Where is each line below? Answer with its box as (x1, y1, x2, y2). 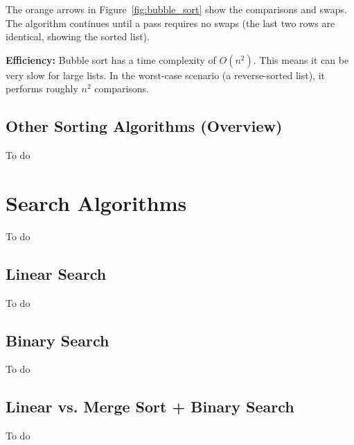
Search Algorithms (6, 188, 187, 217)
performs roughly (6, 81, 78, 96)
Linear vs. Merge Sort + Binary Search (6, 396, 294, 417)
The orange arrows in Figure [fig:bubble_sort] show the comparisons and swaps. (6, 2, 347, 16)
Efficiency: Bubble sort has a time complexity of (6, 52, 216, 67)
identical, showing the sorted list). (6, 29, 150, 44)
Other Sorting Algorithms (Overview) (6, 115, 283, 137)
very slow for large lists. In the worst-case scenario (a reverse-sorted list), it (6, 67, 325, 82)
